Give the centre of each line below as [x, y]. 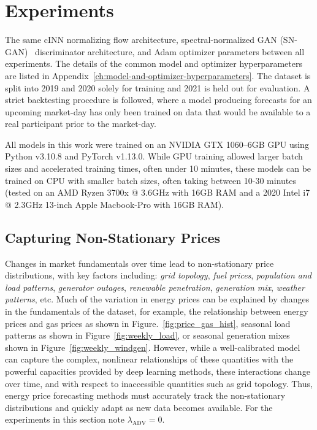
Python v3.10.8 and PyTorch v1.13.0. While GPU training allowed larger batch [154, 156]
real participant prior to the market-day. [81, 124]
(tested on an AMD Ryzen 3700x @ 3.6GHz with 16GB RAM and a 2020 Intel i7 [158, 192]
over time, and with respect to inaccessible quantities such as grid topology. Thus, [159, 383]
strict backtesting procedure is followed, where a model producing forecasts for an [158, 100]
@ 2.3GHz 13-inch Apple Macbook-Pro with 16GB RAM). [115, 204]
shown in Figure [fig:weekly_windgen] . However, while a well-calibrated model [153, 347]
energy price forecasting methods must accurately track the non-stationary [145, 395]
